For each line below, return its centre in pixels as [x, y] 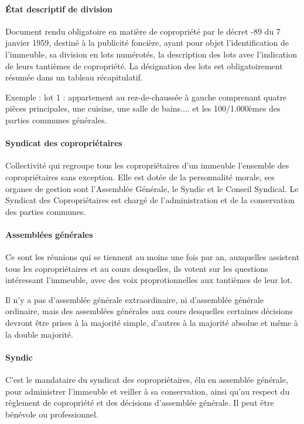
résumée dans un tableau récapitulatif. [74, 77]
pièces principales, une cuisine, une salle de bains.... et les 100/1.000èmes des [143, 108]
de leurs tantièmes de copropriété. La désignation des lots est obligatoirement [144, 65]
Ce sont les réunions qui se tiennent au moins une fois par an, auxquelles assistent [153, 257]
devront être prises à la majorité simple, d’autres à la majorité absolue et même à [152, 323]
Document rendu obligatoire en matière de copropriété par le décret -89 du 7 [143, 31]
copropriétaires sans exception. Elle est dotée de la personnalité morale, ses [140, 176]
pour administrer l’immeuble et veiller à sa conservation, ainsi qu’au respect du [148, 391]
